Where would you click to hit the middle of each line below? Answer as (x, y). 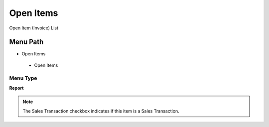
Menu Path (26, 42)
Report (16, 88)
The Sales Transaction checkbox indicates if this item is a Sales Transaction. (101, 111)
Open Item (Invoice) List (34, 28)
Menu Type (23, 78)
